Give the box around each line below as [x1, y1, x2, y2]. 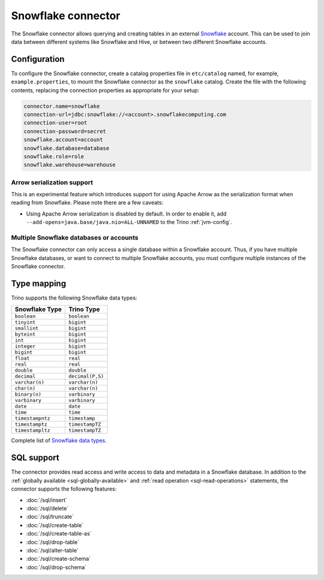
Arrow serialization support [11, 178, 93, 186]
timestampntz [14, 415, 50, 421]
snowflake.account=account [23, 136, 103, 143]
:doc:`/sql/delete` [26, 504, 69, 512]
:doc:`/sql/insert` [26, 496, 67, 504]
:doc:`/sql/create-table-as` [26, 530, 92, 537]
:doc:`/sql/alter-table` [26, 546, 79, 554]
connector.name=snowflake [23, 103, 100, 109]
